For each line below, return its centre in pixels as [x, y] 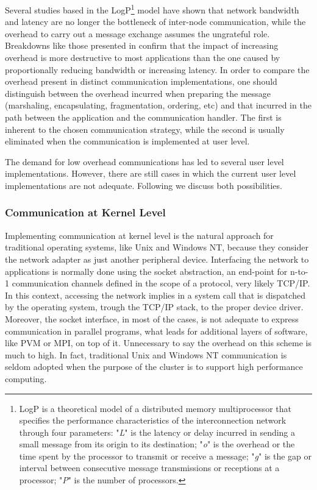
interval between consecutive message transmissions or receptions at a [149, 468]
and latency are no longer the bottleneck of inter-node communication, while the [155, 22]
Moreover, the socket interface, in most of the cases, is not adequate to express [152, 318]
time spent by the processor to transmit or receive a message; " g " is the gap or [166, 456]
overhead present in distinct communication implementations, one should [141, 81]
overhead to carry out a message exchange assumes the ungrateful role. [137, 33]
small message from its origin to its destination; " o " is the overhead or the [157, 444]
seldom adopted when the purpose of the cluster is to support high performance [154, 367]
